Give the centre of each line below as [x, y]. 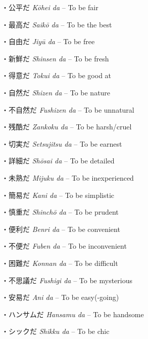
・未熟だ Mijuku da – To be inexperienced [68, 177]
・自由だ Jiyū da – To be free [48, 41]
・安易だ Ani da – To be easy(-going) [60, 297]
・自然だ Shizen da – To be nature [56, 92]
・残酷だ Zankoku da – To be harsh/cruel [67, 127]
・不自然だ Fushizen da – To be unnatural [68, 109]
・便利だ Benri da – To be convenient [61, 229]
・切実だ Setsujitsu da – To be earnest [62, 143]
